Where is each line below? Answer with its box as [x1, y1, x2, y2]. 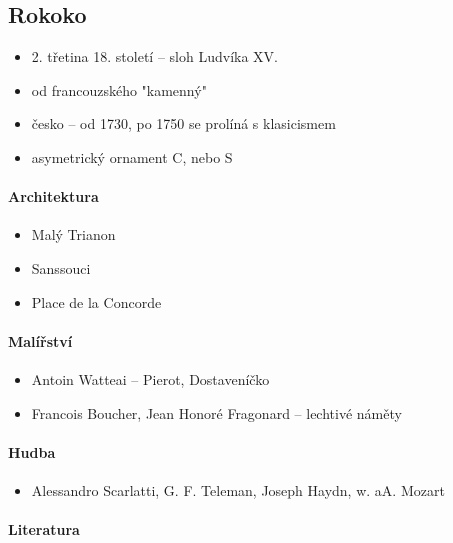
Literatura [8, 519, 80, 540]
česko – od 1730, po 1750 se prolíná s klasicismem [31, 113, 336, 134]
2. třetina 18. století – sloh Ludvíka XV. [31, 46, 278, 67]
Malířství [8, 330, 73, 351]
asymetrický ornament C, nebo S [31, 146, 233, 167]
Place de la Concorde [31, 291, 162, 312]
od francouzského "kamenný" [31, 79, 207, 100]
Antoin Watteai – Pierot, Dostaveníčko [31, 368, 270, 389]
